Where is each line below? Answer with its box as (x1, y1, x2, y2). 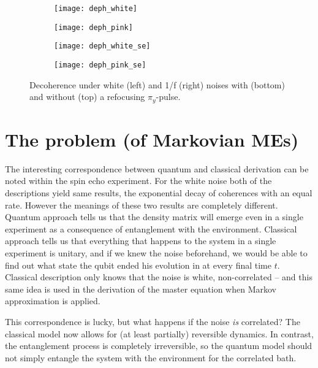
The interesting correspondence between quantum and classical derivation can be (5, 162, 309, 175)
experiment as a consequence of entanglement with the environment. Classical (5, 222, 297, 235)
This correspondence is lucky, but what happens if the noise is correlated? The (5, 315, 300, 328)
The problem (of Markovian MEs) (5, 126, 299, 151)
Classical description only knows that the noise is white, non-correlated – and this (5, 270, 312, 283)
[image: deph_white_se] (54, 42, 151, 51)
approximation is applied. (5, 294, 100, 307)
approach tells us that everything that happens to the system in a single (5, 234, 276, 247)
